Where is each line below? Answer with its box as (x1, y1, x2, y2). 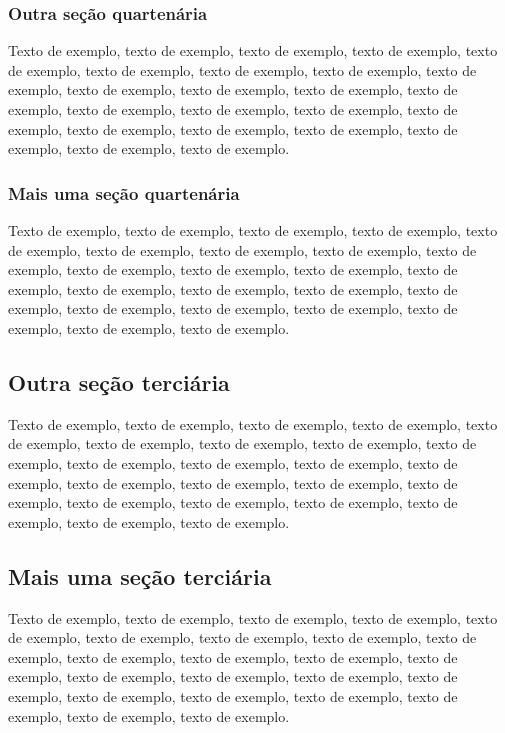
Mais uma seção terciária (8, 560, 272, 591)
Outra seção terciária (8, 366, 230, 397)
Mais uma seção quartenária (8, 180, 240, 205)
